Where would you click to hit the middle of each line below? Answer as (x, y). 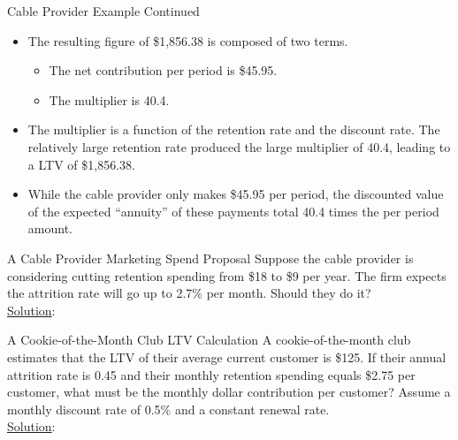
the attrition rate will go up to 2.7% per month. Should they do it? (189, 293)
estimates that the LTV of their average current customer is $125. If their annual (227, 357)
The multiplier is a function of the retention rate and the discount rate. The (234, 129)
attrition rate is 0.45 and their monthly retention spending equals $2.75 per (211, 374)
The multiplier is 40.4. (109, 99)
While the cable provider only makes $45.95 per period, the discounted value (236, 194)
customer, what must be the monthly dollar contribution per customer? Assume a (229, 392)
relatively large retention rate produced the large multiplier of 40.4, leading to (239, 146)
